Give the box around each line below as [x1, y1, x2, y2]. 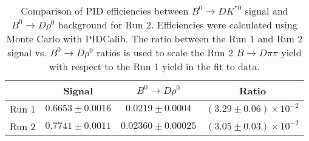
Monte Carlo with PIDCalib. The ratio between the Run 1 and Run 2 [6, 31, 303, 45]
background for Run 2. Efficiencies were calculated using [58, 18, 297, 31]
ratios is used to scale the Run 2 [97, 45, 234, 59]
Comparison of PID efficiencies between [21, 4, 189, 18]
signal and [245, 4, 288, 18]
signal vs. [7, 45, 47, 59]
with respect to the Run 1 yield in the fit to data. [49, 59, 260, 73]
